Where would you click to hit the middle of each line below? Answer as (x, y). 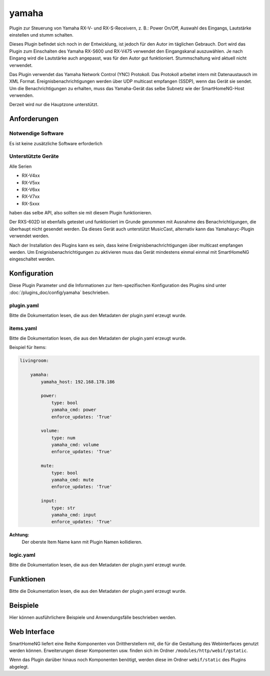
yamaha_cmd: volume (75, 445)
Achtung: (19, 535)
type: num (63, 438)
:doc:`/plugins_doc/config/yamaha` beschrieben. (59, 292)
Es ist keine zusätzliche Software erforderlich (56, 143)
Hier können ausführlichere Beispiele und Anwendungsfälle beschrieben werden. (93, 617)
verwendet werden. (29, 236)
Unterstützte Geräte (34, 156)
